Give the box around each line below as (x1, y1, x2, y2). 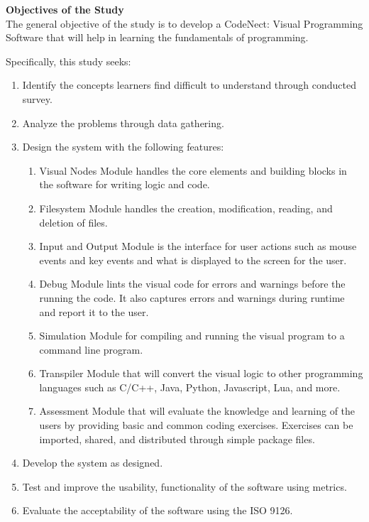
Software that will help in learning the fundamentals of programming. (6, 30, 309, 45)
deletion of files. (39, 214, 108, 229)
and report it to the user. (39, 304, 149, 319)
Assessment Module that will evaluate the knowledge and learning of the (39, 403, 356, 418)
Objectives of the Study (6, 2, 124, 16)
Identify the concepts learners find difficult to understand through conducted (22, 77, 357, 92)
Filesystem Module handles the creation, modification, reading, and (39, 200, 333, 215)
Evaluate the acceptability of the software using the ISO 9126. (22, 503, 293, 518)
